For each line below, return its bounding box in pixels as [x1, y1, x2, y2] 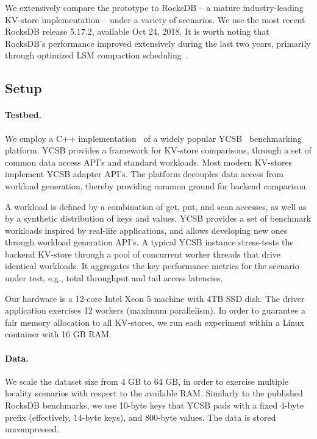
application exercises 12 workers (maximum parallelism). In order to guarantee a [5, 304, 305, 317]
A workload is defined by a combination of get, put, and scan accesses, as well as [5, 200, 307, 212]
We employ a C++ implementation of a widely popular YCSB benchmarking [5, 132, 302, 144]
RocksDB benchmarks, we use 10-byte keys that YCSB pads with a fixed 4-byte [5, 399, 304, 412]
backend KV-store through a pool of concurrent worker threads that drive [5, 247, 280, 260]
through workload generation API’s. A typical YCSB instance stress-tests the [5, 236, 294, 248]
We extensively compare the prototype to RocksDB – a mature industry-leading [5, 1, 304, 13]
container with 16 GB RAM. [5, 328, 112, 340]
